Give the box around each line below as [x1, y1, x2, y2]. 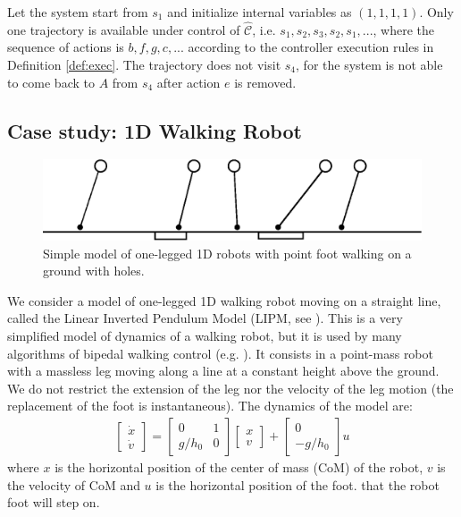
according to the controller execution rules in [188, 38, 434, 56]
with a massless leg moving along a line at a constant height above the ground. [7, 361, 440, 380]
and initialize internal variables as [167, 3, 352, 21]
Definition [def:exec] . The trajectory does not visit [7, 55, 281, 73]
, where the [373, 20, 435, 38]
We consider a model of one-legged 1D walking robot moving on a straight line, [7, 291, 441, 309]
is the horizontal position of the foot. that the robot [155, 475, 440, 494]
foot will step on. [7, 493, 100, 512]
